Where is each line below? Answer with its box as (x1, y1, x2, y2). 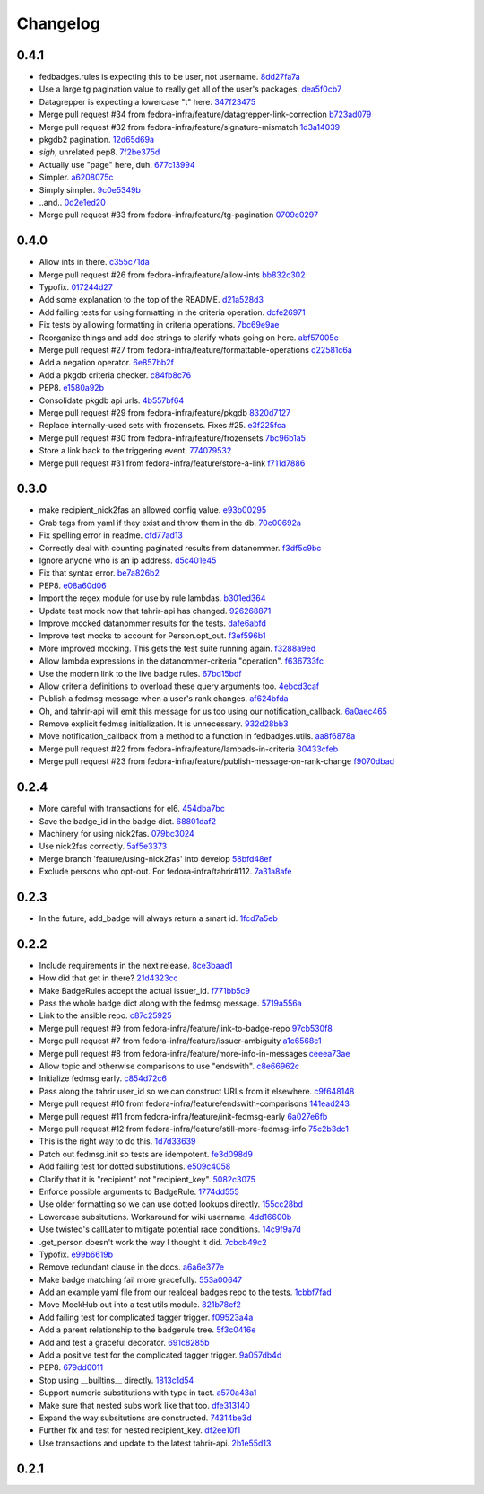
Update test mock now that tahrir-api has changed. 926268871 (39, 605, 272, 616)
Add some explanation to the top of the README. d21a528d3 (39, 294, 264, 305)
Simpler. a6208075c (39, 171, 114, 183)
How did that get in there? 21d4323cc (39, 972, 178, 983)
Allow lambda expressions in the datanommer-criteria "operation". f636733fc (39, 655, 324, 666)
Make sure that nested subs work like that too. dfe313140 (39, 1400, 251, 1411)
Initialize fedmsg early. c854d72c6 (39, 1073, 168, 1084)
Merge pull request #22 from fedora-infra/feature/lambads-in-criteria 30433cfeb (39, 743, 339, 754)
